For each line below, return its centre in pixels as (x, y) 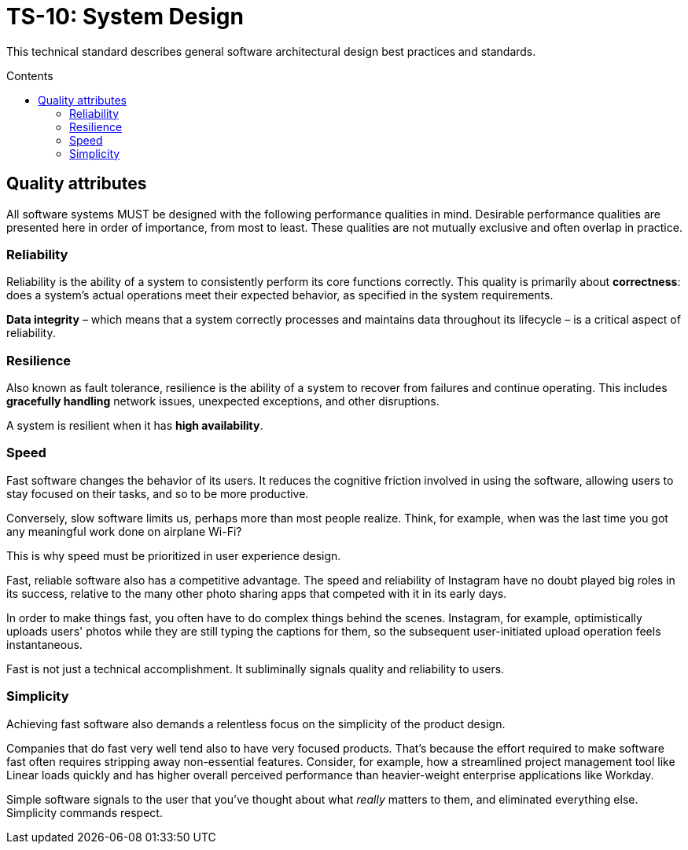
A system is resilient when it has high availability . (135, 426)
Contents (30, 75)
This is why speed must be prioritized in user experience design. (174, 555)
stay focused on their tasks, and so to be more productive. (158, 493)
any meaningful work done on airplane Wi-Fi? (124, 531)
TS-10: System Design (125, 16)
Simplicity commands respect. (85, 812)
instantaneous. (44, 644)
